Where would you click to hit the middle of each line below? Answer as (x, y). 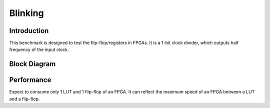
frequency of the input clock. (39, 49)
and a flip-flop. (24, 99)
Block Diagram (32, 64)
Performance (30, 80)
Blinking (27, 13)
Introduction (29, 31)
